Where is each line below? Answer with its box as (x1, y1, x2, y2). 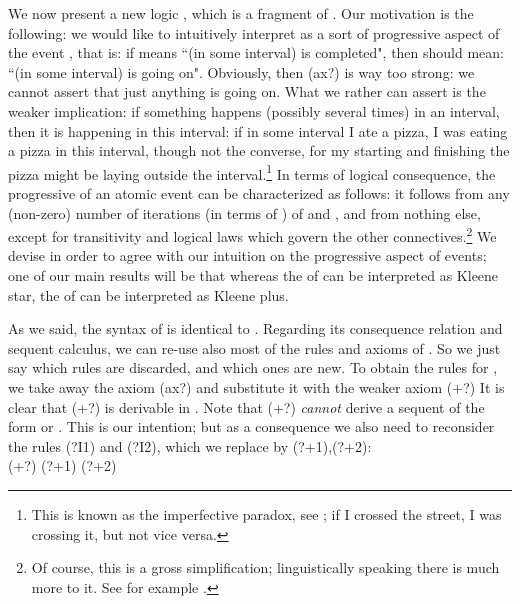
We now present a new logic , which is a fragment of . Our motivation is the (8, 3, 474, 23)
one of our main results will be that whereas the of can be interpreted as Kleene (8, 265, 499, 286)
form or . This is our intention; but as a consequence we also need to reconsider (8, 416, 495, 437)
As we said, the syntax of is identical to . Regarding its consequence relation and (8, 318, 503, 339)
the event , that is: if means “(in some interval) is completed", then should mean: (8, 42, 505, 63)
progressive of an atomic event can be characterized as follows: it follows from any (8, 183, 510, 203)
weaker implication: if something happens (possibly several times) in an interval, (8, 100, 500, 121)
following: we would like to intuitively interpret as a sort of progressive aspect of (8, 22, 500, 43)
